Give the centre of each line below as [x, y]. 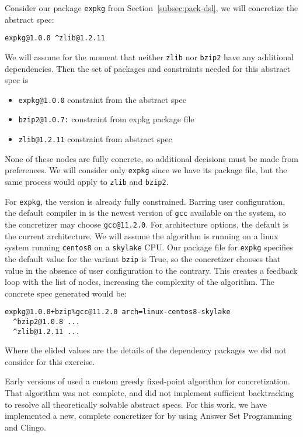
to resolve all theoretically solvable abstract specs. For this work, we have [136, 404]
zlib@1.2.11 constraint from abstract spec [95, 139]
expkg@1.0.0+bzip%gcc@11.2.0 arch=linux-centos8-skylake [118, 312]
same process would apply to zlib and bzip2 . [87, 181]
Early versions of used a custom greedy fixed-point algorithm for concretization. [147, 381]
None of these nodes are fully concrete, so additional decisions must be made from [151, 158]
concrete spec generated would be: [66, 293]
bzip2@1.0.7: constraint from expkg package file [106, 119]
